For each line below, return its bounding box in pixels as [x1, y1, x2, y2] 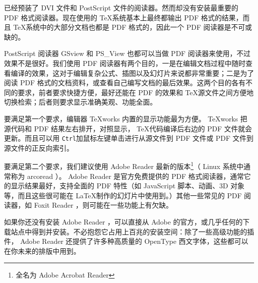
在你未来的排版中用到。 [4, 245, 80, 256]
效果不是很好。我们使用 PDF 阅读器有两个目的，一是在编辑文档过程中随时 [4, 57, 246, 68]
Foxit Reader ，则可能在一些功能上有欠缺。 [34, 200, 173, 210]
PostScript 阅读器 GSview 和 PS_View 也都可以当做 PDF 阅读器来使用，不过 [4, 48, 251, 58]
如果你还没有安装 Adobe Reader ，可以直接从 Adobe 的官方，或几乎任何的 [4, 217, 243, 226]
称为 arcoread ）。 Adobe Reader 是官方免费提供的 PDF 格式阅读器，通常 [10, 170, 244, 181]
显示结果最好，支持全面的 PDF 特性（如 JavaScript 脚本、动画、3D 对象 [10, 180, 245, 191]
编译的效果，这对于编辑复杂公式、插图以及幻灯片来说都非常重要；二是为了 [10, 67, 254, 78]
